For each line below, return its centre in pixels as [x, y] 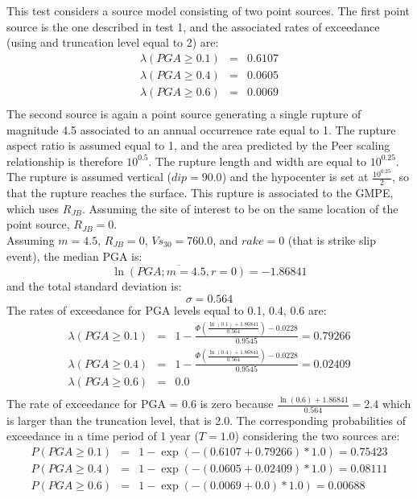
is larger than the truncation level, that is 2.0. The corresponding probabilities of [206, 420]
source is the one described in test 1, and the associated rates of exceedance [193, 26]
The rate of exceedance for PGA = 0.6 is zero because [140, 404]
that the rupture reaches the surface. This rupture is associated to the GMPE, [200, 193]
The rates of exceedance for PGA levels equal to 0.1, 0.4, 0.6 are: [167, 309]
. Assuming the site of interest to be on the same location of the [240, 208]
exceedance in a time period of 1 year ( [103, 436]
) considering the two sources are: [317, 436]
